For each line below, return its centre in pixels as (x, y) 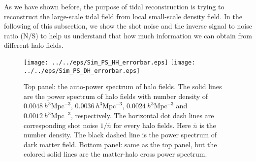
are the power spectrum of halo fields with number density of (116, 96)
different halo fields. (34, 45)
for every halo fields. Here (152, 125)
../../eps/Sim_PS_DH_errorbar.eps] (82, 71)
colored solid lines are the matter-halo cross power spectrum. (115, 154)
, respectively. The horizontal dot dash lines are (142, 115)
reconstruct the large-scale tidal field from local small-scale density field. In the (123, 16)
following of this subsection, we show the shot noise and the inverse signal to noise (128, 26)
